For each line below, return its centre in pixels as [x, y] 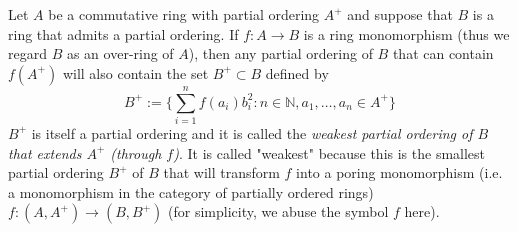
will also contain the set [135, 72]
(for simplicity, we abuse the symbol [278, 211]
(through [136, 152]
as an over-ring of [120, 53]
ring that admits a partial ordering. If [123, 33]
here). [422, 211]
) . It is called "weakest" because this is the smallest [329, 152]
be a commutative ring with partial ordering [184, 14]
